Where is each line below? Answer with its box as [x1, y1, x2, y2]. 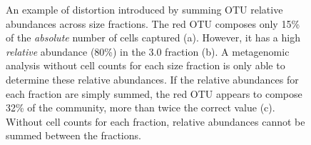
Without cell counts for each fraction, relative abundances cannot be [6, 114, 305, 129]
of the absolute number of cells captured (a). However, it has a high [6, 30, 300, 45]
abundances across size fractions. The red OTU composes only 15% [6, 16, 300, 31]
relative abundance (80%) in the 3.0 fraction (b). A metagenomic [6, 44, 290, 59]
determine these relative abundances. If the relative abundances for [6, 71, 299, 86]
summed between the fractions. [6, 128, 141, 143]
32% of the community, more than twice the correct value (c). [6, 100, 275, 115]
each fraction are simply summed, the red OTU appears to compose [6, 86, 302, 101]
